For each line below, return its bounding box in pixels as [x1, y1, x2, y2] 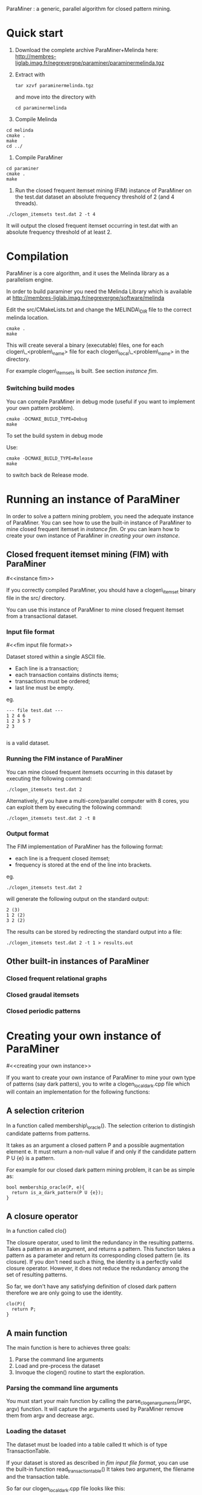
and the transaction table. [6, 1473, 71, 1480]
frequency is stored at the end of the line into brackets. [14, 861, 152, 868]
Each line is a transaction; [14, 665, 80, 672]
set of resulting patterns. [6, 1271, 68, 1278]
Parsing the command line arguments [6, 1384, 119, 1392]
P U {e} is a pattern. [6, 1154, 55, 1161]
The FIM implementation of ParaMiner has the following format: [6, 843, 164, 850]
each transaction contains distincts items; [14, 672, 119, 679]
